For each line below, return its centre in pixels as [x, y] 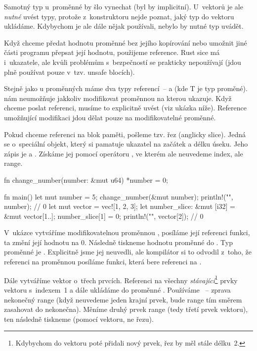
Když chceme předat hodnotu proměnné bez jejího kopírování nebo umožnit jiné [126, 42]
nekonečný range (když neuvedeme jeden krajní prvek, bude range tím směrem [123, 299]
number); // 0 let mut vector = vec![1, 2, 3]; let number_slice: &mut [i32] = [120, 206]
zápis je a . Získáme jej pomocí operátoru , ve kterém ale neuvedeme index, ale [124, 153]
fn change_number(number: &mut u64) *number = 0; [86, 179]
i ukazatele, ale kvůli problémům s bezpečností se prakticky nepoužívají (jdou [123, 62]
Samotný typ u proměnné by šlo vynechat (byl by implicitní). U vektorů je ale [124, 6]
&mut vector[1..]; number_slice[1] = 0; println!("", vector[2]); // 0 [104, 216]
